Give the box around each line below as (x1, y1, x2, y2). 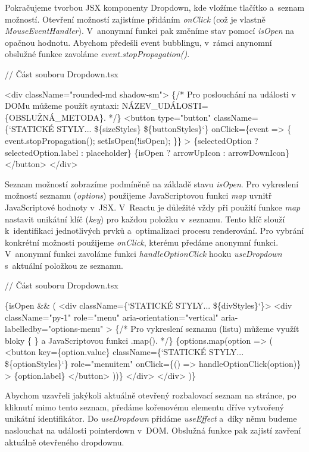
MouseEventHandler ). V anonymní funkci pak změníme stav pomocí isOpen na (5, 24, 294, 37)
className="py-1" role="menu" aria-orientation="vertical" (5, 310, 219, 323)
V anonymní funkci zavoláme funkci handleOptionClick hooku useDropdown (5, 247, 282, 260)
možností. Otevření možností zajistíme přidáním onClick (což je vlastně (5, 12, 266, 25)
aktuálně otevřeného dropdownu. (5, 435, 124, 448)
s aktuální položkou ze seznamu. (5, 259, 123, 271)
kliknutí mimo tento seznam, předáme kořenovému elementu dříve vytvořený (5, 400, 284, 413)
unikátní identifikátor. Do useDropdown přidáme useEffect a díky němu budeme (5, 412, 297, 425)
